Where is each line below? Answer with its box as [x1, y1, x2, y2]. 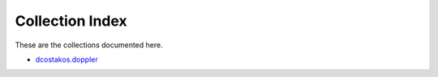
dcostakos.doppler [35, 55, 98, 64]
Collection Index [15, 12, 127, 30]
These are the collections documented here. [15, 40, 163, 50]
